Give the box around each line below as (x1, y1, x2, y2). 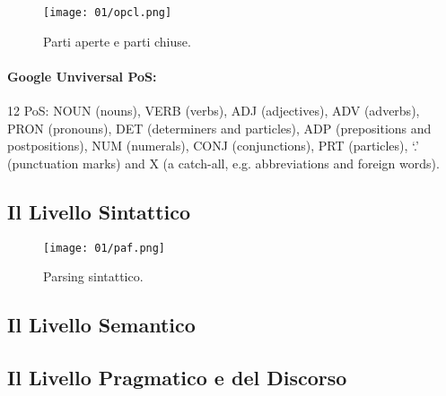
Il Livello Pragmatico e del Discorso (7, 364, 347, 392)
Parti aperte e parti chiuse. (43, 31, 191, 50)
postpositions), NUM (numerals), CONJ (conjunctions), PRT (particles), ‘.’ (7, 136, 419, 155)
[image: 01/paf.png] (43, 241, 166, 254)
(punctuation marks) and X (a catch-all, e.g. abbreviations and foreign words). (7, 153, 440, 172)
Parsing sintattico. (43, 267, 144, 286)
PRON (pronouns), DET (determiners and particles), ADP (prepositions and (7, 118, 432, 137)
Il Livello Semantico (7, 311, 196, 339)
